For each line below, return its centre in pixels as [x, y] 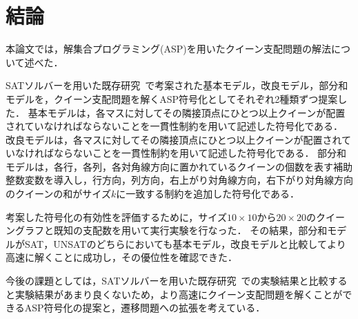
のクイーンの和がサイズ [58, 194]
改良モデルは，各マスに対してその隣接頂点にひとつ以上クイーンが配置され [174, 139]
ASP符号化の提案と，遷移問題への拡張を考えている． [145, 308]
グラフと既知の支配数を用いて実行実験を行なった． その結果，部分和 [171, 230]
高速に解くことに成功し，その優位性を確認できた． [121, 257]
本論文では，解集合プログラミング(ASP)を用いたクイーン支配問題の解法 [169, 49]
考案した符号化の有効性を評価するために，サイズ [116, 216]
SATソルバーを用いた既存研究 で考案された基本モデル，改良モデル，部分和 [177, 85]
